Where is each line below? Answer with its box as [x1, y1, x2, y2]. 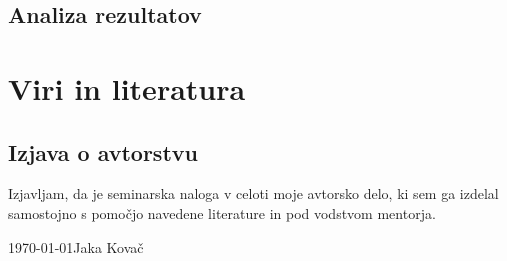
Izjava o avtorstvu [8, 136, 198, 167]
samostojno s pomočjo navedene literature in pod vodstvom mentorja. [8, 202, 436, 223]
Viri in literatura [8, 67, 246, 108]
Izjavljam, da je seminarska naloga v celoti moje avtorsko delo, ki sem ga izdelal [8, 183, 499, 204]
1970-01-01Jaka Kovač [8, 236, 144, 257]
